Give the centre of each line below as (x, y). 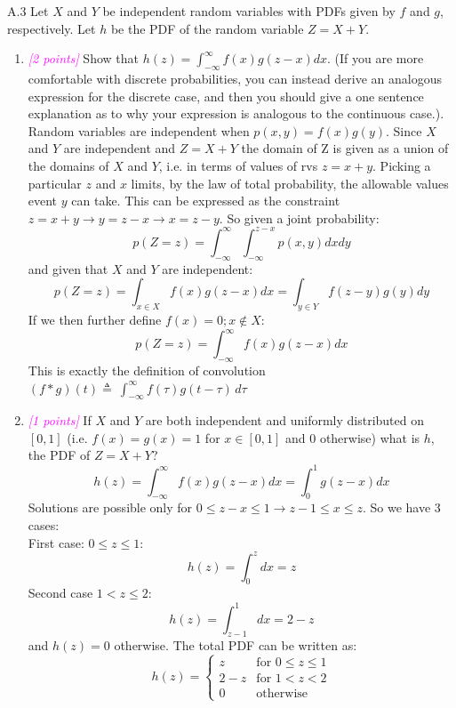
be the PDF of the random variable (207, 28)
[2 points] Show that (83, 58)
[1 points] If (60, 420)
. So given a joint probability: (299, 217)
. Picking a (402, 165)
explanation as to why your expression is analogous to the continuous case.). (236, 113)
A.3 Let (28, 11)
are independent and (120, 148)
